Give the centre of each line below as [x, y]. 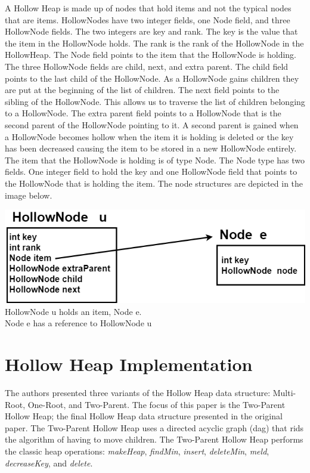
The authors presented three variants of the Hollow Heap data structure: [138, 392]
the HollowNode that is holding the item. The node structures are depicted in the [154, 183]
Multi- [284, 392]
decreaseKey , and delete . [49, 463]
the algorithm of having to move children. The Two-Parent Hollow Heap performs [154, 439]
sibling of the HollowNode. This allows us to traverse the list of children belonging [155, 101]
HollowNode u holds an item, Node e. [73, 311]
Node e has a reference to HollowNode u [78, 323]
